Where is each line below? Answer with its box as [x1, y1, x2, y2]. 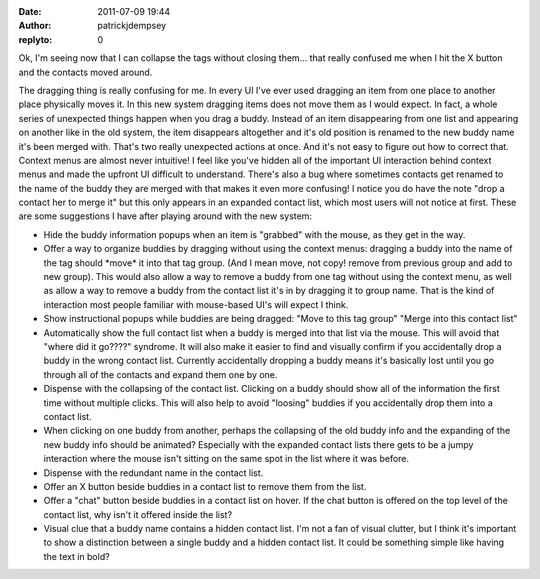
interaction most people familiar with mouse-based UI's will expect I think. [43, 298, 349, 310]
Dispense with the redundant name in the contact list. [43, 466, 264, 479]
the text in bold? [43, 550, 110, 562]
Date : [18, 6, 42, 17]
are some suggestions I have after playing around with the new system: [18, 210, 312, 222]
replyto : [18, 33, 53, 45]
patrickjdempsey [97, 20, 167, 32]
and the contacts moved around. [18, 66, 153, 78]
